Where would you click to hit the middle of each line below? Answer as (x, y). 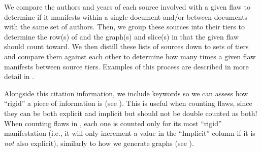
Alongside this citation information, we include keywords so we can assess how (126, 93)
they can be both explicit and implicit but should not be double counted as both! (131, 113)
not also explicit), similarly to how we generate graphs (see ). (99, 143)
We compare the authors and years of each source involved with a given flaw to (127, 7)
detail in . (19, 76)
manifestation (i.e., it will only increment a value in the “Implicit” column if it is (130, 133)
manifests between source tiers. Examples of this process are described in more (126, 66)
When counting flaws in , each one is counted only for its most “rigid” (113, 123)
